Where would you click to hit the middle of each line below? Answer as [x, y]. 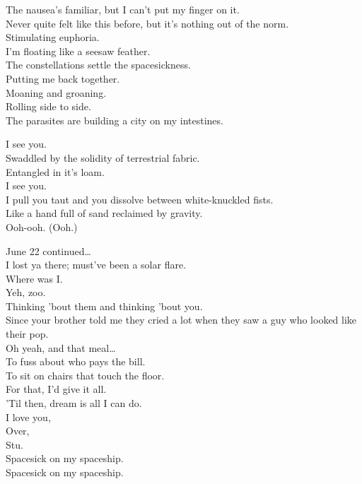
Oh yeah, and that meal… [61, 347]
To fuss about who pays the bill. [76, 361]
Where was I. [34, 278]
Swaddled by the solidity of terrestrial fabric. [103, 157]
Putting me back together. [63, 78]
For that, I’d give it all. [56, 389]
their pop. [27, 334]
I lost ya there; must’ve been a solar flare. [96, 265]
